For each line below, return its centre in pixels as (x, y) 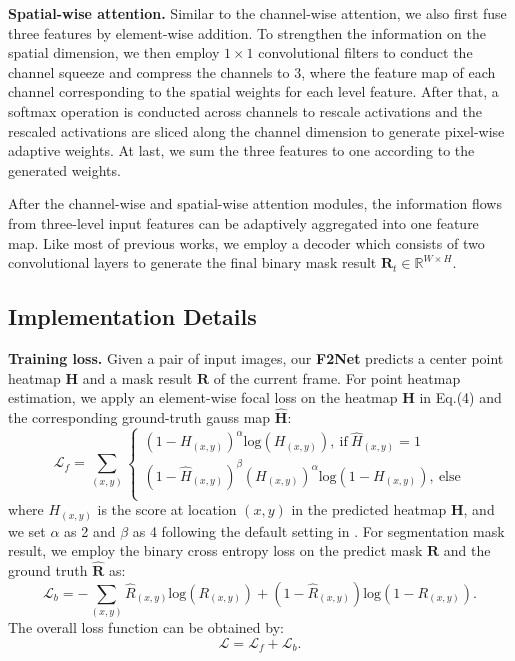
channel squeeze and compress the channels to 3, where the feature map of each (252, 71)
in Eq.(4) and (460, 397)
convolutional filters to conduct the (365, 52)
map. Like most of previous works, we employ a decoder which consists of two (246, 242)
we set (27, 530)
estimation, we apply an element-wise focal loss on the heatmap (203, 397)
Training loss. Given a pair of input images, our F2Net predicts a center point (256, 357)
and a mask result (137, 377)
